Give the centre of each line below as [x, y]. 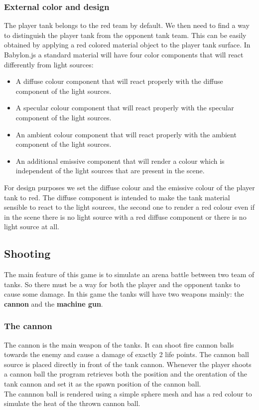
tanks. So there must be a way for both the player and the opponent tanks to [122, 284]
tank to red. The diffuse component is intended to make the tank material [117, 197]
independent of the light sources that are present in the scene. [110, 171]
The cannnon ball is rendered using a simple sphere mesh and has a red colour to [128, 393]
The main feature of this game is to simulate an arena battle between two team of [129, 274]
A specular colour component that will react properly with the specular [125, 108]
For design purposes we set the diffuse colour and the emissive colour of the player [129, 187]
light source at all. [32, 226]
